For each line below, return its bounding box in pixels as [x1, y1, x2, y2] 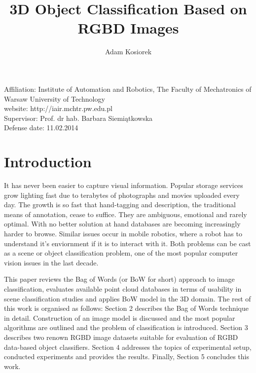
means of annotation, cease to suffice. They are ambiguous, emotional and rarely [4, 209, 247, 219]
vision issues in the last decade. [4, 257, 99, 267]
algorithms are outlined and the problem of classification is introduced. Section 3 [4, 322, 248, 333]
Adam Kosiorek [105, 46, 152, 57]
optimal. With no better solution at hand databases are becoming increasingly [4, 219, 241, 229]
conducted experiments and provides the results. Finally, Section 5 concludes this [4, 351, 250, 362]
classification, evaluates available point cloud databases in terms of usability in [4, 283, 242, 294]
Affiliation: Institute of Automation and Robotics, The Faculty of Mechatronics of [4, 83, 252, 94]
